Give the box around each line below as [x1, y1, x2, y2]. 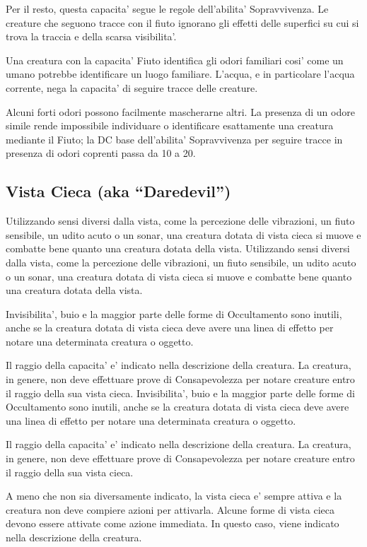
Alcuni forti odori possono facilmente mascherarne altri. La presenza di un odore [6, 104, 355, 119]
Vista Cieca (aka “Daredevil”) [6, 180, 231, 202]
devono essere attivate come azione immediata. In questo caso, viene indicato [6, 516, 339, 531]
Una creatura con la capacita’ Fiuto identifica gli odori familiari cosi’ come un [6, 52, 344, 67]
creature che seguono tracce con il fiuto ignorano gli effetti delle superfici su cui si [6, 15, 359, 30]
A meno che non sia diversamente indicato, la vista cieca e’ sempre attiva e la [6, 488, 342, 503]
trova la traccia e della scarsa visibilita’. [6, 29, 177, 44]
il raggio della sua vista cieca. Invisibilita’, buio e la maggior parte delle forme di [6, 385, 355, 400]
